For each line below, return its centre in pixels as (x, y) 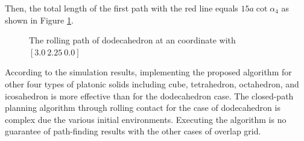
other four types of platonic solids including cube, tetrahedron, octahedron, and (152, 83)
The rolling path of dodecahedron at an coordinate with (132, 40)
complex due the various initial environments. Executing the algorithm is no (146, 119)
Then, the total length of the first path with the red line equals (122, 8)
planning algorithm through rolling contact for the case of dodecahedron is (143, 108)
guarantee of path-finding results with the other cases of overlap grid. (133, 131)
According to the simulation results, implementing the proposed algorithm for (148, 72)
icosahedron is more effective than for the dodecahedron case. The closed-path (149, 96)
